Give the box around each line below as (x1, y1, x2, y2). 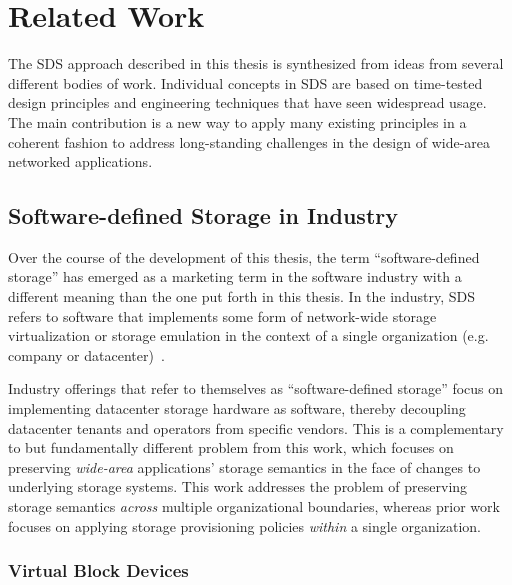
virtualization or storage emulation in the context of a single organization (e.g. (8, 325, 489, 346)
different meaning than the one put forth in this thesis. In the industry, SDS (8, 286, 475, 307)
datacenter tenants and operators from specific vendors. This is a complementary (8, 417, 504, 438)
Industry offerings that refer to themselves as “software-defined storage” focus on (8, 378, 504, 399)
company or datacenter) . (8, 344, 165, 365)
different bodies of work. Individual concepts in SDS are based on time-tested (8, 72, 483, 93)
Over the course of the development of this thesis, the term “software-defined (8, 246, 480, 267)
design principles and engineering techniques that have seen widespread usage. (8, 92, 487, 113)
